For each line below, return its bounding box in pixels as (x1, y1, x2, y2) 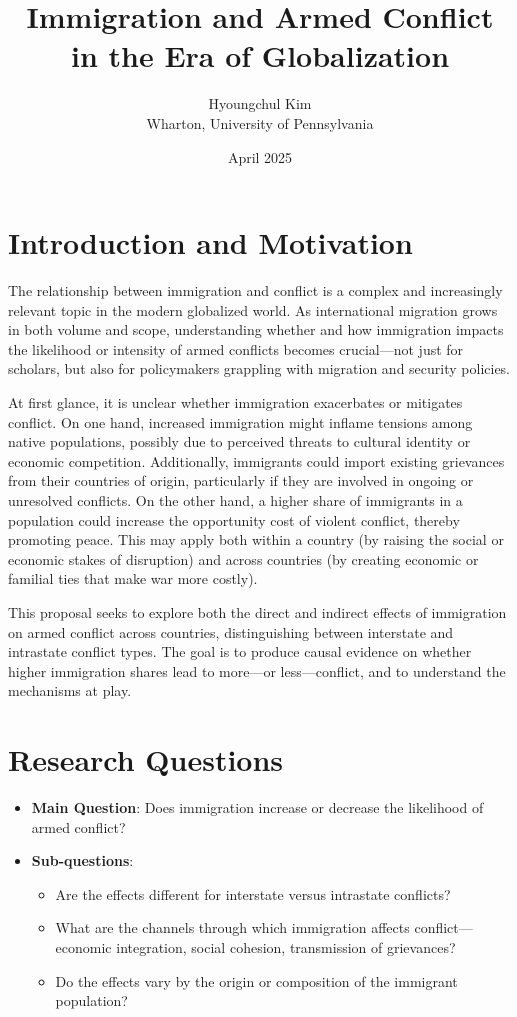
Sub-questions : (31, 850, 134, 871)
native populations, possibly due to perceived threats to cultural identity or (8, 431, 471, 452)
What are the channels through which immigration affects (55, 917, 410, 938)
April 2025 (227, 146, 293, 167)
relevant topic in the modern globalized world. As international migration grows (8, 299, 498, 320)
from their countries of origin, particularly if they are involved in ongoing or (8, 470, 474, 491)
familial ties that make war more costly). (8, 568, 258, 589)
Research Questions (8, 739, 284, 780)
